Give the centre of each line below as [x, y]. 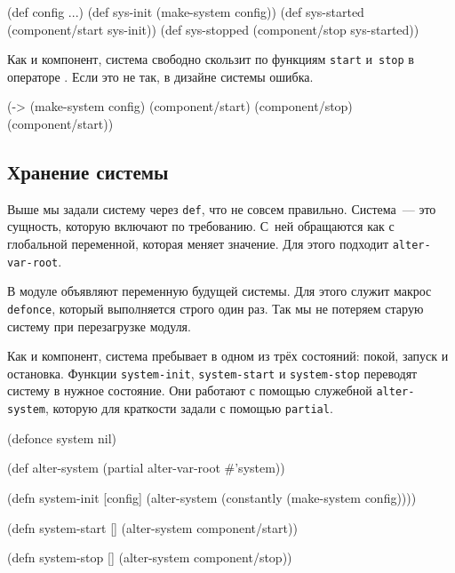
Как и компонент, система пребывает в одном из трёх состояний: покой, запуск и [228, 356]
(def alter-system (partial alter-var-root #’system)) [146, 468]
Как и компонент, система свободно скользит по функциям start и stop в [211, 59]
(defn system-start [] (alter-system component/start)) [152, 527]
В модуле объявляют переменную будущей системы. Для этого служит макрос [220, 291]
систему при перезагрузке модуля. [99, 326]
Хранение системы [88, 172]
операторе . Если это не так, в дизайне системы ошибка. [160, 76]
